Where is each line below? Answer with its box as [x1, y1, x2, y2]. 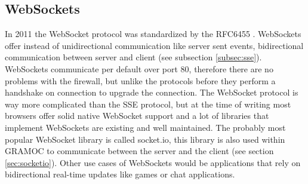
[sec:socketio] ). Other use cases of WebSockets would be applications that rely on [5, 156, 301, 168]
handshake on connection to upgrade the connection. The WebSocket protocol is [5, 86, 298, 99]
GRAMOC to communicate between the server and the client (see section [5, 145, 274, 157]
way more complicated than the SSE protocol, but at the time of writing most [5, 97, 291, 110]
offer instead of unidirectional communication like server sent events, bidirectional [5, 39, 304, 51]
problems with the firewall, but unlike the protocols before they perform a [5, 74, 276, 87]
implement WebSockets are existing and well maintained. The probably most [5, 121, 286, 133]
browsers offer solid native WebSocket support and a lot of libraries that [5, 109, 269, 122]
